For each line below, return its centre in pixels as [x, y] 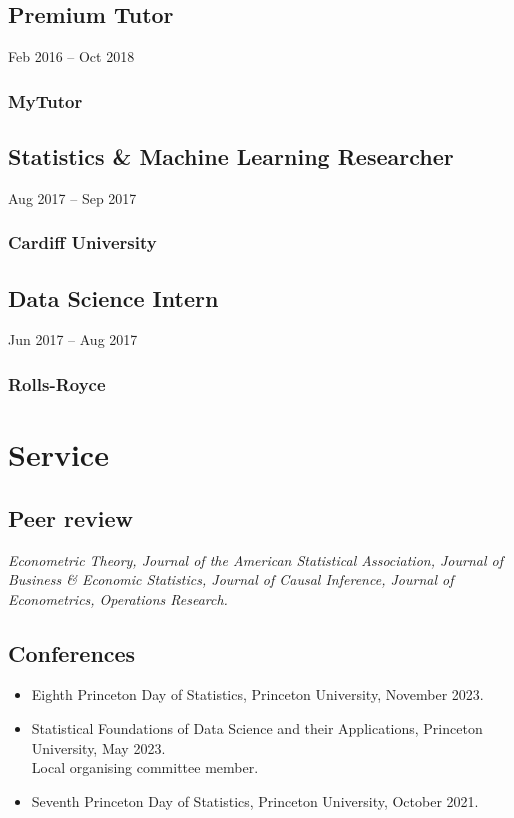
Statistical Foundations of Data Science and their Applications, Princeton [257, 728]
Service [58, 454]
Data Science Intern [113, 297]
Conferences [72, 652]
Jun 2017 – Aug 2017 [73, 339]
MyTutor [45, 100]
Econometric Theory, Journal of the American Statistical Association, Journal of [255, 559]
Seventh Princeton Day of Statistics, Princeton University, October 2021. [255, 800]
